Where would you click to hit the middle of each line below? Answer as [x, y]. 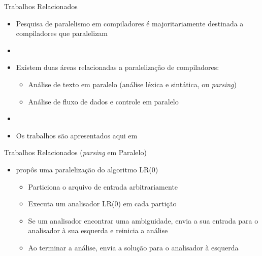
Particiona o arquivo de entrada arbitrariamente [103, 186]
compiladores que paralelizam [62, 33]
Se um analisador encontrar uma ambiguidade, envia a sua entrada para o [143, 220]
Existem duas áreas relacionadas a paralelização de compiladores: [118, 67]
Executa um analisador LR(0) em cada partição [102, 204]
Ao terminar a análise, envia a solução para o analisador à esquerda [133, 247]
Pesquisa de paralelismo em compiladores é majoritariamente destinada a [130, 23]
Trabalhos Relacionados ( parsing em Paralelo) [75, 152]
